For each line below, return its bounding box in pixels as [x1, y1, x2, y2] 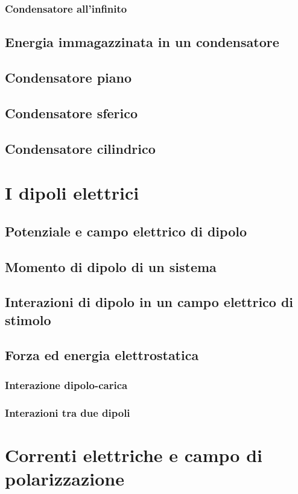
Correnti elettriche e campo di [5, 442, 263, 467]
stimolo [5, 310, 51, 329]
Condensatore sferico [5, 103, 138, 122]
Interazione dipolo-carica [5, 377, 128, 392]
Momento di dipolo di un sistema [5, 257, 217, 276]
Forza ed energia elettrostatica [5, 346, 199, 364]
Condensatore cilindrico [5, 139, 156, 157]
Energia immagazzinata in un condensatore [5, 33, 279, 51]
